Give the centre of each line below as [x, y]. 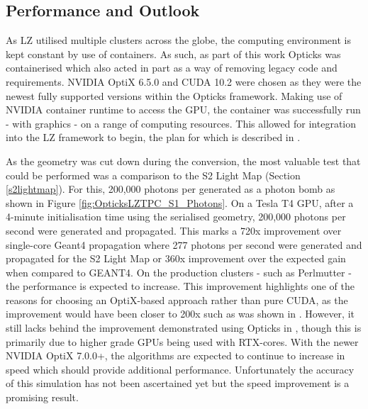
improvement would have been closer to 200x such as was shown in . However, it [180, 314]
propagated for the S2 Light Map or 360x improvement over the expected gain [176, 258]
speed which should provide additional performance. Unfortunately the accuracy [180, 369]
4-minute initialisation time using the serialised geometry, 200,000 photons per [176, 217]
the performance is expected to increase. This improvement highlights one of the [180, 286]
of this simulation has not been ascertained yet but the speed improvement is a [178, 383]
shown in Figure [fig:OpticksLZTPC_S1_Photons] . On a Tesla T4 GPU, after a [180, 202]
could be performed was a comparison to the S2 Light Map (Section [153, 175]
